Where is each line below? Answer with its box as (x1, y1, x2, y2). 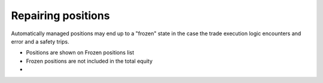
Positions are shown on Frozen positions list (26, 49, 135, 56)
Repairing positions (11, 9, 110, 22)
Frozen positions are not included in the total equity (26, 57, 153, 64)
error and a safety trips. (11, 38, 69, 45)
